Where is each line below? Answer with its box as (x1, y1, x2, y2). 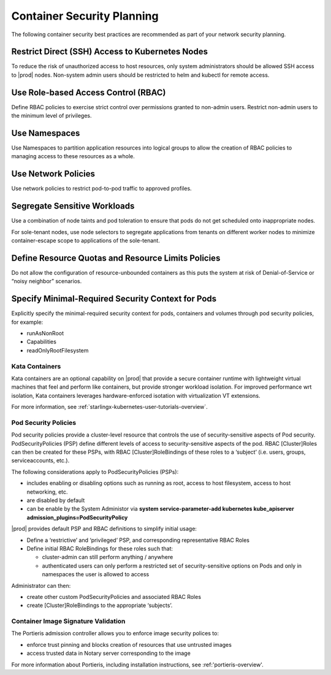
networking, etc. (26, 488, 68, 495)
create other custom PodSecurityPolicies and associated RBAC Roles (26, 593, 202, 600)
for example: (11, 318, 44, 326)
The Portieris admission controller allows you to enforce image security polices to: (11, 630, 219, 637)
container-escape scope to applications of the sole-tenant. (11, 237, 161, 245)
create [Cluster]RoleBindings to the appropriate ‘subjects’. (26, 601, 173, 609)
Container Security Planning (11, 9, 159, 23)
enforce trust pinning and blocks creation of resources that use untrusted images (26, 641, 232, 648)
